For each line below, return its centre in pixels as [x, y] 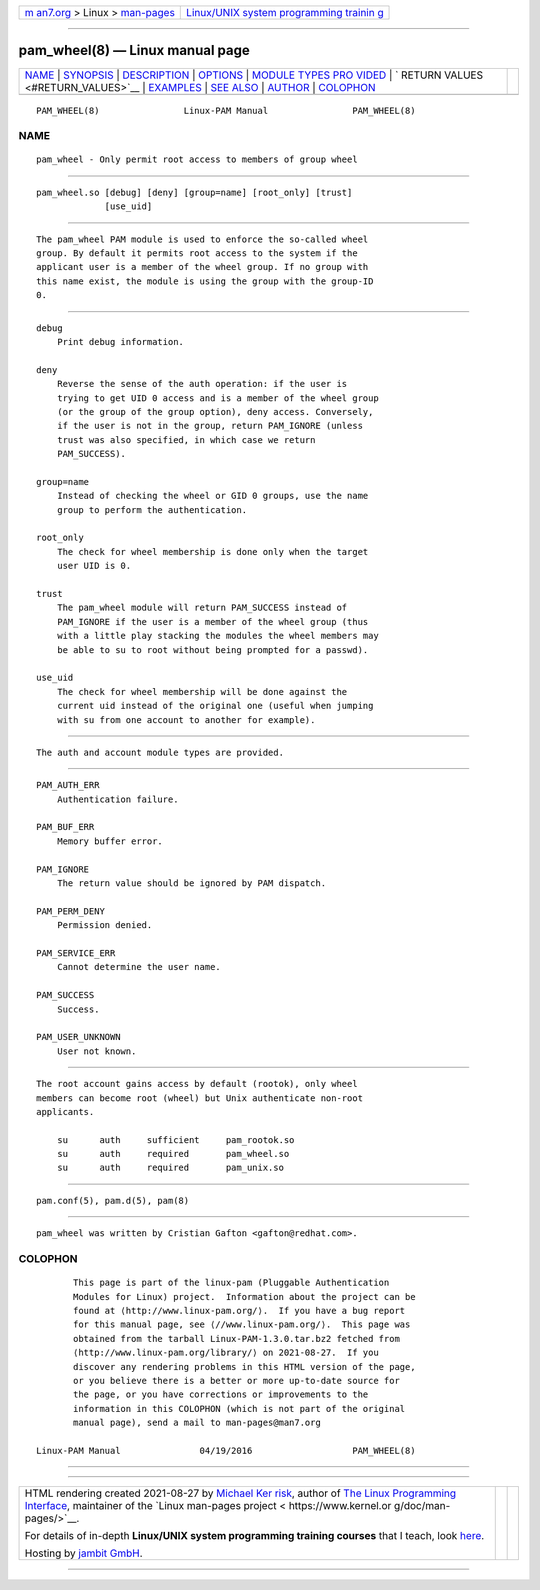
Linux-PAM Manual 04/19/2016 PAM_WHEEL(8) [226, 1450]
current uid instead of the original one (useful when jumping [215, 706]
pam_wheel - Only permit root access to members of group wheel [197, 159]
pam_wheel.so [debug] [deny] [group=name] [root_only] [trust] [194, 192]
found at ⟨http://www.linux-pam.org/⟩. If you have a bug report [239, 1310]
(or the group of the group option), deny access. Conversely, [215, 411]
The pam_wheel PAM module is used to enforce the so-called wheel [202, 239]
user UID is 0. [94, 566]
